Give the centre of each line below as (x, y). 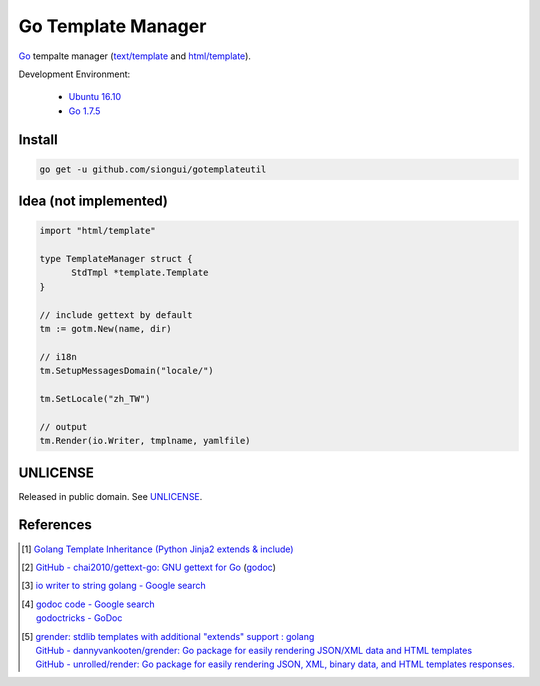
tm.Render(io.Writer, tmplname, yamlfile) (145, 441)
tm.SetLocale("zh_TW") (95, 398)
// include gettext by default (116, 314)
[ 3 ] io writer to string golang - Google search (114, 586)
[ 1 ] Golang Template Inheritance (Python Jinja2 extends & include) (157, 549)
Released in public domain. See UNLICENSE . (110, 496)
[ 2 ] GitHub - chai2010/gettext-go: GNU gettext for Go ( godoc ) (149, 567)
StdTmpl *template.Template (140, 273)
